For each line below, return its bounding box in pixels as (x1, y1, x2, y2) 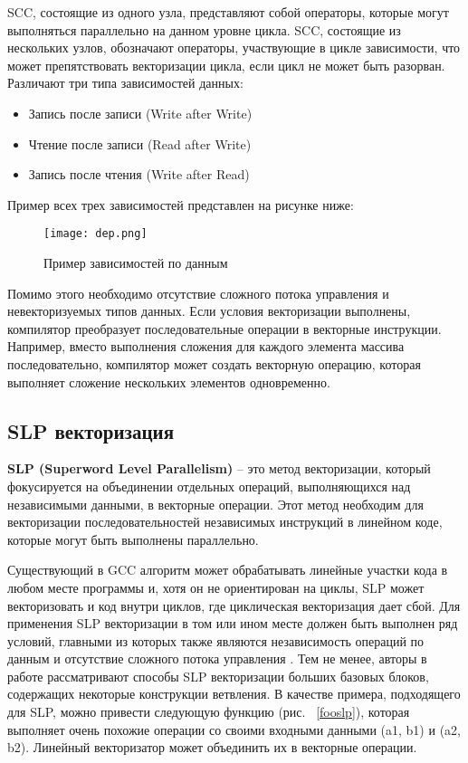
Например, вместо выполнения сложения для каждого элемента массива (7, 337, 405, 356)
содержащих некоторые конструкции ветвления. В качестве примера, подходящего (7, 684, 461, 703)
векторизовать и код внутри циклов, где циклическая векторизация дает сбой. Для (7, 596, 461, 615)
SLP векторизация (7, 416, 175, 444)
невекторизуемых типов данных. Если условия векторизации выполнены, (7, 301, 411, 320)
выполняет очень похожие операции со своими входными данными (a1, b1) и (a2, (7, 720, 461, 739)
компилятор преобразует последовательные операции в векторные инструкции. (7, 319, 442, 338)
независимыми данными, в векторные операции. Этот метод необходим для (7, 494, 424, 513)
